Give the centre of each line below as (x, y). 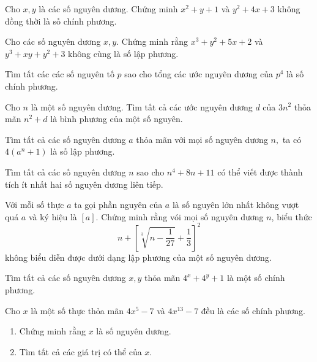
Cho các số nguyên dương (53, 41)
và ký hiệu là (53, 216)
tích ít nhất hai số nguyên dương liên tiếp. (84, 184)
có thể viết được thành (260, 171)
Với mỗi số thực (35, 205)
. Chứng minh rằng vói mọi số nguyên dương (180, 216)
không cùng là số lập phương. (123, 53)
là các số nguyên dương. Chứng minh (108, 9)
